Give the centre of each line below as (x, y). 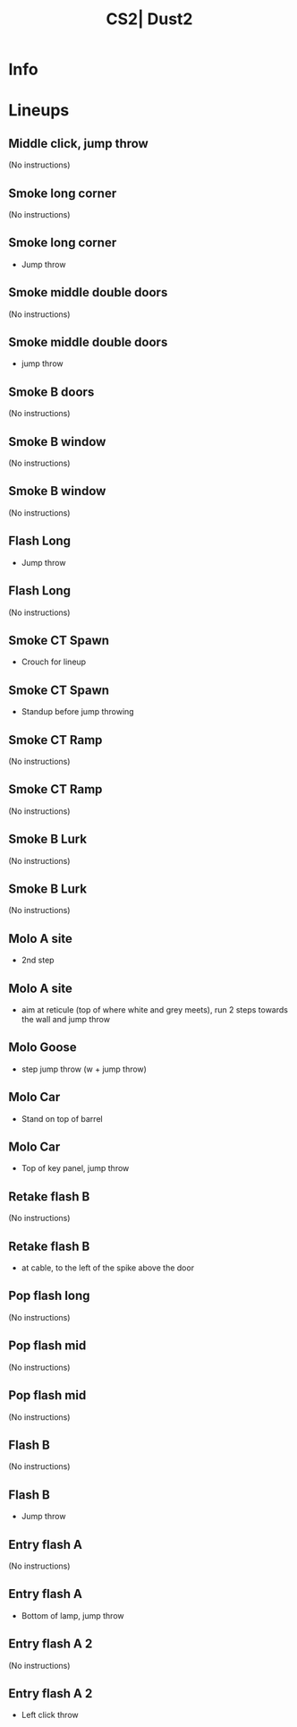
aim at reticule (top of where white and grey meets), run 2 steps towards (154, 1010)
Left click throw (50, 1715)
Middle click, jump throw (78, 143)
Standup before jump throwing (78, 712)
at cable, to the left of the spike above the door (107, 1268)
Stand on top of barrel (62, 1118)
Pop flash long (49, 1296)
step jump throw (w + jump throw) (84, 1069)
